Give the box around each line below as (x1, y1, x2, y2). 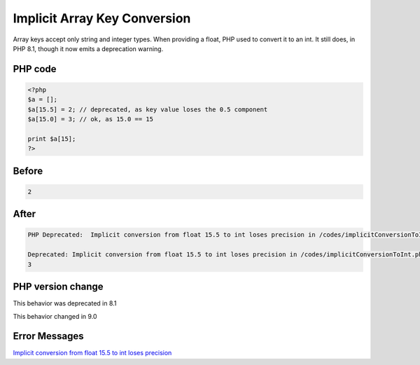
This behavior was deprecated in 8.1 (13, 299, 117, 308)
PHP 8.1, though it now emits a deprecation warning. (13, 44, 164, 53)
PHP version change (13, 281, 104, 293)
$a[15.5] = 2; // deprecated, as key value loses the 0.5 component (27, 105, 268, 113)
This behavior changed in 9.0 (13, 312, 97, 320)
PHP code (13, 63, 57, 75)
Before (13, 165, 43, 177)
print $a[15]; (27, 135, 76, 143)
